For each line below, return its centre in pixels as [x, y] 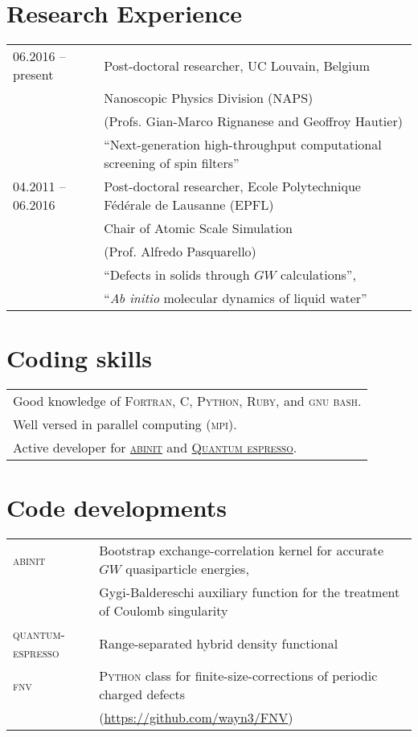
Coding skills [80, 358]
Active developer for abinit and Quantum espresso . [155, 448]
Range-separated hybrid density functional [219, 643]
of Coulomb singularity [164, 611]
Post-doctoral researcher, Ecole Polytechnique [232, 186]
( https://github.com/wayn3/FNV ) [196, 718]
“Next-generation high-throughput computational [243, 145]
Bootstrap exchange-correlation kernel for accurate [242, 551]
